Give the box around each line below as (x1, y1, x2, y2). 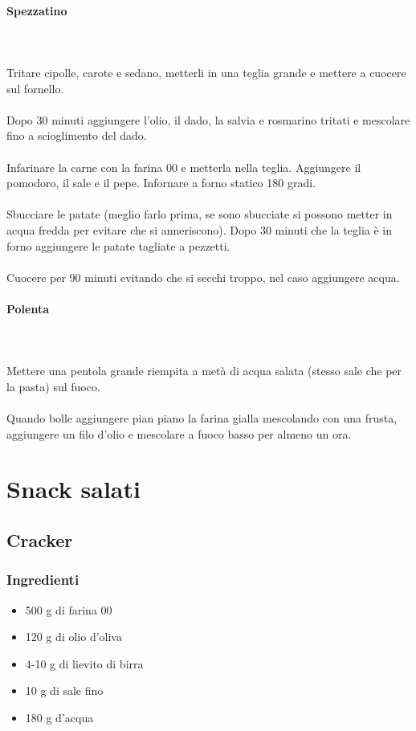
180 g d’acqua (25, 709, 94, 725)
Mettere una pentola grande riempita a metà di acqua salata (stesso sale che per (6, 362, 402, 379)
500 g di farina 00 (25, 601, 112, 618)
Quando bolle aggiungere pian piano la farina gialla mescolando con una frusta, (6, 410, 398, 427)
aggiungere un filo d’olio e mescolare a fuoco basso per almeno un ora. (6, 425, 352, 442)
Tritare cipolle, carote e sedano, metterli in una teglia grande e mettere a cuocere (6, 63, 406, 80)
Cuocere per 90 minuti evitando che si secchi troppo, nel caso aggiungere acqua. (6, 268, 400, 285)
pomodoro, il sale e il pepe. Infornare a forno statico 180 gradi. (6, 174, 316, 191)
